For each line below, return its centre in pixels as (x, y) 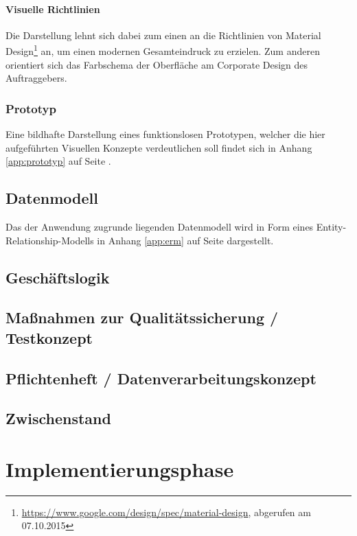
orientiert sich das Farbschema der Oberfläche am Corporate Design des (157, 64)
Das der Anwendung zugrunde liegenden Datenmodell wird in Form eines (160, 227)
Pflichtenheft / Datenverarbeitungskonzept (161, 378)
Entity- (331, 227)
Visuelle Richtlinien (53, 9)
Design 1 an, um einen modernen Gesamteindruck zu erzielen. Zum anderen (163, 50)
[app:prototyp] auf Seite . (58, 161)
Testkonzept (49, 337)
